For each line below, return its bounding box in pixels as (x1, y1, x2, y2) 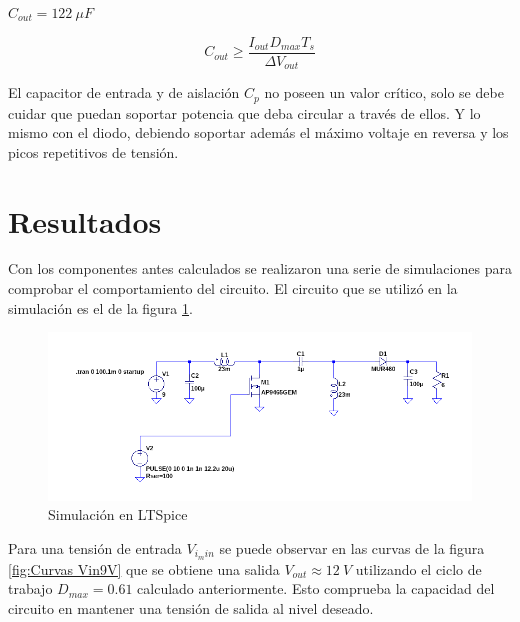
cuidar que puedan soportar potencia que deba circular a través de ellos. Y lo (8, 102, 481, 123)
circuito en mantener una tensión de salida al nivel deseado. (8, 598, 374, 619)
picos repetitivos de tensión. (8, 141, 179, 162)
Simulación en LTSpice (48, 504, 188, 525)
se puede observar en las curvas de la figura (219, 538, 485, 559)
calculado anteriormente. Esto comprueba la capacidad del (137, 578, 495, 599)
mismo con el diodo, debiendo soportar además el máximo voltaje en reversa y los (8, 122, 509, 143)
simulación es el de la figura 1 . (8, 297, 193, 318)
